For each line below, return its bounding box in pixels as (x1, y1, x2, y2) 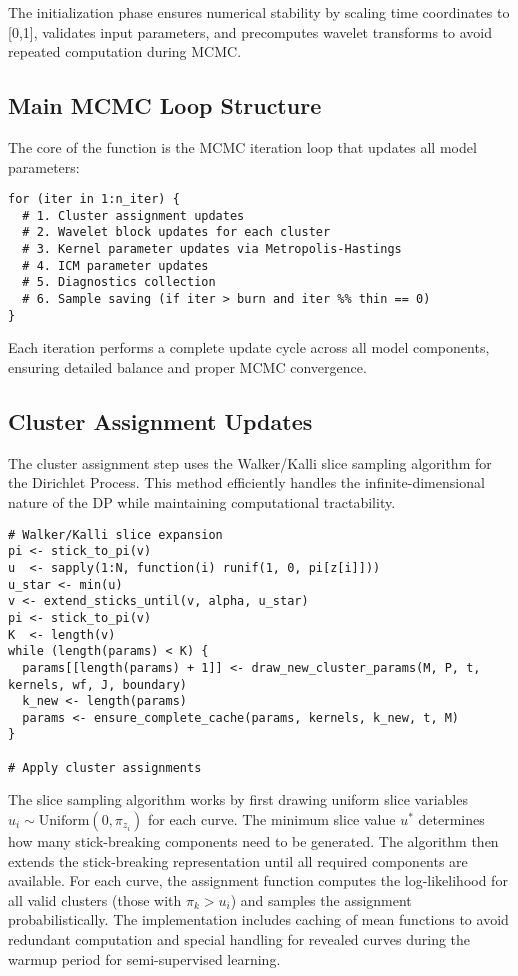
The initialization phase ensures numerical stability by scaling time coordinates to (8, 2, 510, 22)
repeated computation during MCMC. (8, 41, 242, 62)
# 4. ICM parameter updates (22, 258, 209, 273)
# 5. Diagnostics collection (22, 275, 216, 290)
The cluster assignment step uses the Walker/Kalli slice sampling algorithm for (8, 452, 492, 473)
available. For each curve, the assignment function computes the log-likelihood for (8, 870, 508, 891)
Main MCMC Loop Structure (8, 90, 322, 121)
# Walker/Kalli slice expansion (8, 527, 223, 542)
